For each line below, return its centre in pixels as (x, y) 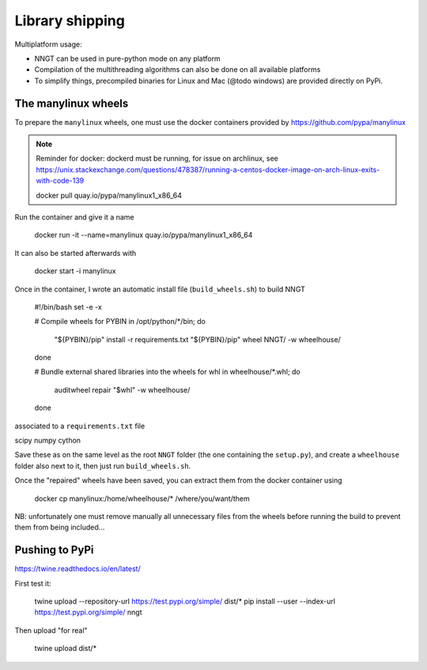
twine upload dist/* (66, 649)
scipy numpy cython (48, 440)
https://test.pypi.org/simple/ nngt (88, 612)
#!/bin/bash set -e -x (68, 307)
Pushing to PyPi (54, 550)
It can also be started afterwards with (76, 253)
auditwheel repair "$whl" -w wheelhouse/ (122, 390)
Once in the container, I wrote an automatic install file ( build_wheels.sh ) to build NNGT (160, 289)
